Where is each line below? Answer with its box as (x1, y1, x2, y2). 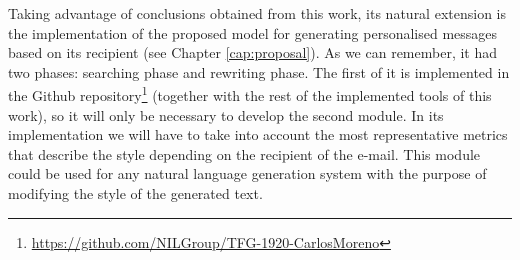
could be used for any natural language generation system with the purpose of (8, 163, 487, 184)
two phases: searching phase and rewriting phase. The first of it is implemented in (8, 61, 510, 82)
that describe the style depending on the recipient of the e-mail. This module (8, 143, 481, 164)
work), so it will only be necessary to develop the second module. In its (8, 104, 444, 125)
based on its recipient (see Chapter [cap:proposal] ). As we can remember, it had (8, 42, 498, 63)
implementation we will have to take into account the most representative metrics (8, 124, 508, 145)
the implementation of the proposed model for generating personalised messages (8, 22, 498, 43)
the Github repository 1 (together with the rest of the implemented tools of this (8, 82, 492, 106)
